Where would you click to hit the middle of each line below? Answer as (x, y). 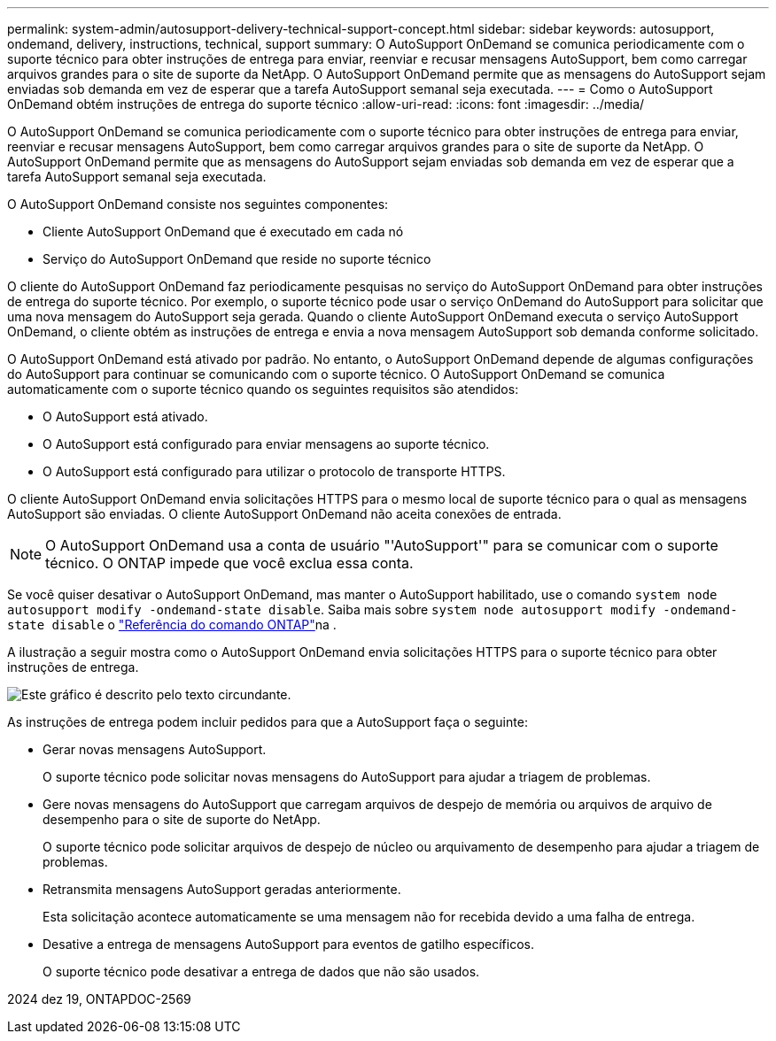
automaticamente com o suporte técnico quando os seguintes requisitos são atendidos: (263, 389)
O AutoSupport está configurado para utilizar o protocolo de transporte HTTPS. (274, 471)
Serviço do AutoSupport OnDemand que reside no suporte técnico (237, 259)
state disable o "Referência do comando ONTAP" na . (172, 625)
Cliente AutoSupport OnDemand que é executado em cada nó (223, 231)
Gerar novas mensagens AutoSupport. (155, 749)
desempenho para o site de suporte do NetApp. (182, 819)
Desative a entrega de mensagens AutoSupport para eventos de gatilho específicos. (289, 944)
